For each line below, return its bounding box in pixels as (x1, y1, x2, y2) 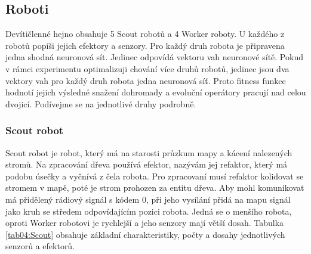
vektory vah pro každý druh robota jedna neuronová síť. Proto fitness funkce (5, 74, 286, 86)
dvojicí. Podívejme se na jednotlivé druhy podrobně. (5, 97, 196, 110)
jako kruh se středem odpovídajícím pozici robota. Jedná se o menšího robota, (5, 205, 292, 217)
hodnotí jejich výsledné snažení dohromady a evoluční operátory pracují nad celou (5, 86, 306, 98)
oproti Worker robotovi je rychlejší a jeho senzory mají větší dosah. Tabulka (5, 216, 284, 229)
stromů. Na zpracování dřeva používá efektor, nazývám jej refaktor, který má (5, 158, 288, 171)
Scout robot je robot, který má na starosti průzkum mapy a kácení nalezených (5, 146, 292, 159)
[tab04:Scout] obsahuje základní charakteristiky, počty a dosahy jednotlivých (5, 228, 285, 240)
